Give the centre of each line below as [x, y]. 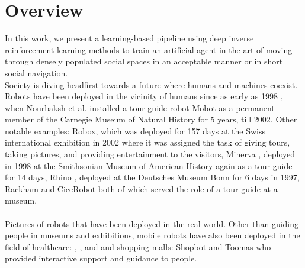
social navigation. [36, 72]
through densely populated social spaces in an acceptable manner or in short [144, 61]
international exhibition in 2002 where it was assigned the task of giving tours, [147, 142]
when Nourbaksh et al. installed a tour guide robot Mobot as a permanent [140, 107]
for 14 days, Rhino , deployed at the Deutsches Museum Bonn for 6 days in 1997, [152, 177]
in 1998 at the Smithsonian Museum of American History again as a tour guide [149, 165]
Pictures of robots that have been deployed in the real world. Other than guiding [152, 223]
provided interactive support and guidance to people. [101, 258]
